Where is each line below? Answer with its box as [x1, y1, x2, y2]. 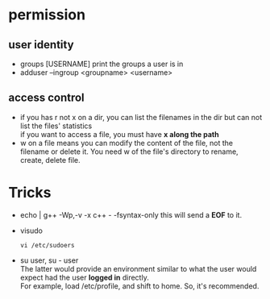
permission [8, 6, 86, 24]
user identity [8, 38, 74, 52]
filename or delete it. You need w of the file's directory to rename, [19, 147, 239, 156]
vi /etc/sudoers [19, 241, 75, 249]
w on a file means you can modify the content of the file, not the [19, 138, 234, 147]
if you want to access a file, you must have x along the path [19, 129, 219, 139]
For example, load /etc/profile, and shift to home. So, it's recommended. [19, 280, 260, 291]
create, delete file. [19, 155, 81, 164]
